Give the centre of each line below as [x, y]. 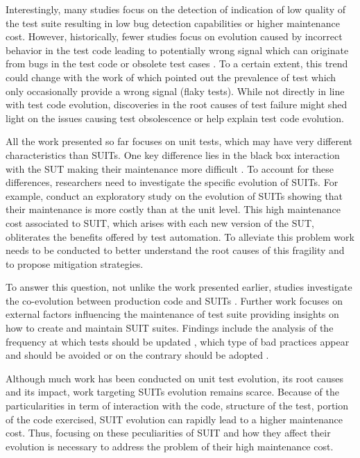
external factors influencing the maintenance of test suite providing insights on [172, 314]
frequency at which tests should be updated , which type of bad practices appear [178, 341]
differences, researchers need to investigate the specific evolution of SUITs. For [172, 182]
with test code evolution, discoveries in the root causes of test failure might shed [177, 104]
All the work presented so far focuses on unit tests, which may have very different [179, 141]
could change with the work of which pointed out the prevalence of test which [171, 77]
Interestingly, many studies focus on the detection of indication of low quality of [175, 9]
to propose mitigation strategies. [75, 263]
